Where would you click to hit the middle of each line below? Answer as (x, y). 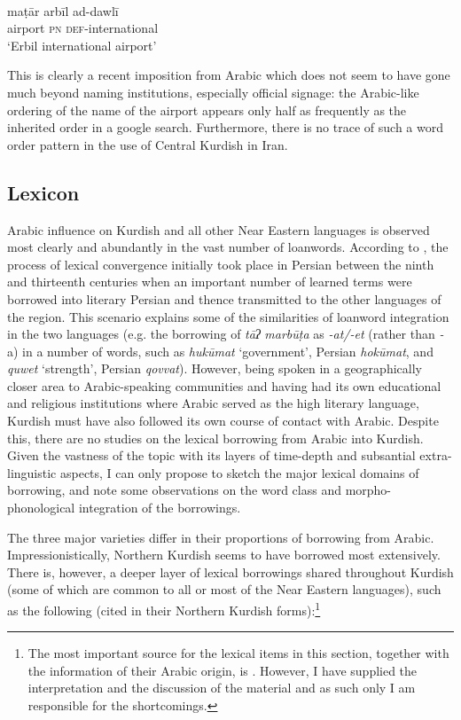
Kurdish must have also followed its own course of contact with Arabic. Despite (223, 421)
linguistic (32, 472)
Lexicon (43, 192)
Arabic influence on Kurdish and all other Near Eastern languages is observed (219, 229)
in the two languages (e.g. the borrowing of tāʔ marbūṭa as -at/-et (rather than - (226, 334)
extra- (436, 455)
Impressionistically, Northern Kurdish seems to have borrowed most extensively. (224, 555)
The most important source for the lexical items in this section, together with (238, 653)
